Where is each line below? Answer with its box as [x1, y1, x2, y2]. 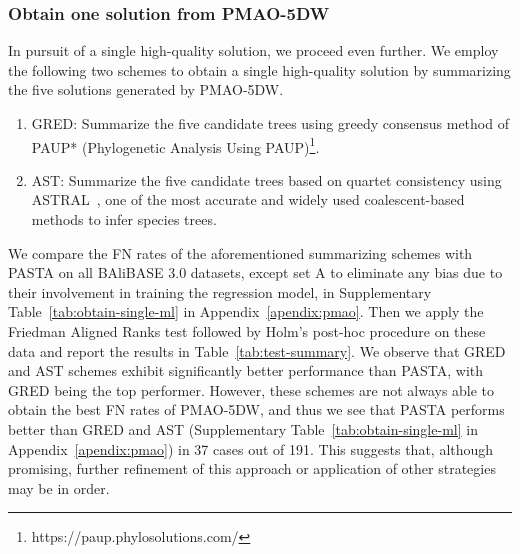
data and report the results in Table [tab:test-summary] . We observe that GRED [8, 340, 506, 361]
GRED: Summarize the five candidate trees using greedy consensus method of [31, 113, 509, 133]
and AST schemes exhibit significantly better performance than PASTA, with [8, 360, 484, 381]
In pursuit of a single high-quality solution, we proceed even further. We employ [8, 40, 499, 61]
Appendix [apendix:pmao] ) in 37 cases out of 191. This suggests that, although [8, 438, 494, 459]
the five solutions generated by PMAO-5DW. [8, 79, 284, 100]
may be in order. [8, 477, 110, 498]
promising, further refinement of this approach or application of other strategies [8, 458, 496, 479]
